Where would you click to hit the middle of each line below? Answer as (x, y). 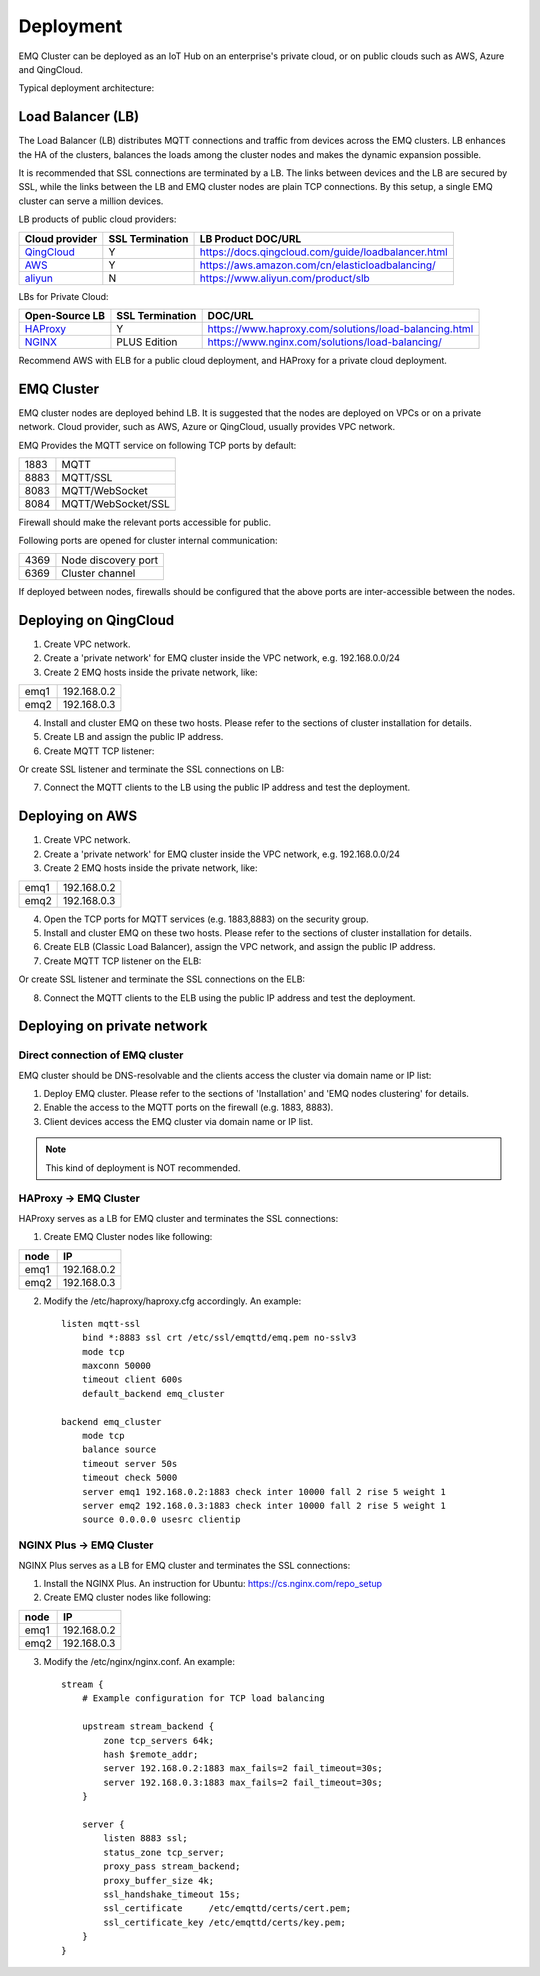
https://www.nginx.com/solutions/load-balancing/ (324, 342)
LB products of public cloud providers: (97, 219)
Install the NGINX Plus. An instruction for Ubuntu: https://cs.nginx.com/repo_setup (213, 1583)
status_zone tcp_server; (164, 1852)
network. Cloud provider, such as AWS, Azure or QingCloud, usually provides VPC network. (207, 427)
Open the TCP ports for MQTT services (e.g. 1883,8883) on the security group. (206, 919)
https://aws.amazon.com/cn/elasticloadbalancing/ (317, 265)
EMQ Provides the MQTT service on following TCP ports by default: (157, 445)
